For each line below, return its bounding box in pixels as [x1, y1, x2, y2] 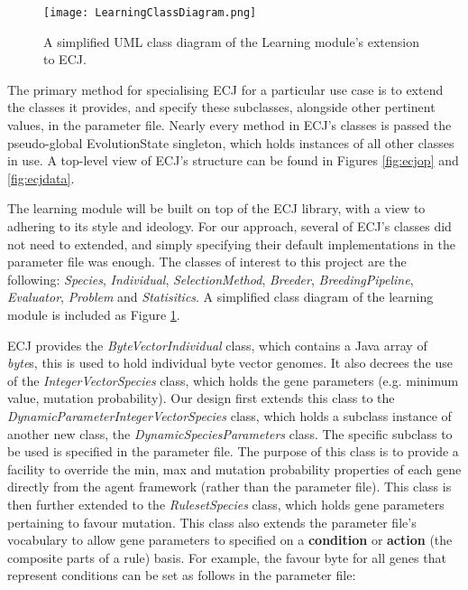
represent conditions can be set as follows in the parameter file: [7, 566, 356, 585]
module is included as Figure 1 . [7, 304, 180, 323]
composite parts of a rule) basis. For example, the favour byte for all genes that [7, 548, 446, 567]
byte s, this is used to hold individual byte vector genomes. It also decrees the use [7, 353, 453, 372]
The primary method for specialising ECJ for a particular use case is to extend [7, 80, 444, 98]
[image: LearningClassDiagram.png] [43, 6, 257, 19]
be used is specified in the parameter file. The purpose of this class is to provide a [7, 442, 459, 461]
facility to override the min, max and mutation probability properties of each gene [7, 459, 462, 478]
